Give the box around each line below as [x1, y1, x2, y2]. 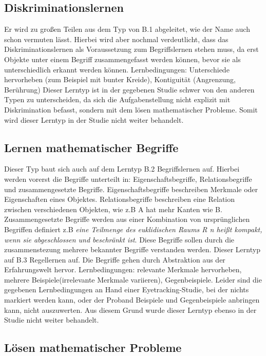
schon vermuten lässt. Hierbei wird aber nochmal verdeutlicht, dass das [4, 33, 229, 44]
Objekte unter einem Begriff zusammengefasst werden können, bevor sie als [4, 53, 241, 64]
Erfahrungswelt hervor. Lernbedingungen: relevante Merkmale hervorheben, [4, 264, 242, 275]
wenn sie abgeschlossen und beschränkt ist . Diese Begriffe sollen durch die [4, 234, 235, 245]
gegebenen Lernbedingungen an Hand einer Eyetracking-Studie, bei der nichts [4, 284, 249, 295]
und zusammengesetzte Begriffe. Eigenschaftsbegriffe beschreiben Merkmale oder [4, 183, 258, 194]
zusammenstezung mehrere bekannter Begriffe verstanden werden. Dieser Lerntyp [4, 244, 260, 255]
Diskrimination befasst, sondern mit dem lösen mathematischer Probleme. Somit [4, 104, 258, 115]
